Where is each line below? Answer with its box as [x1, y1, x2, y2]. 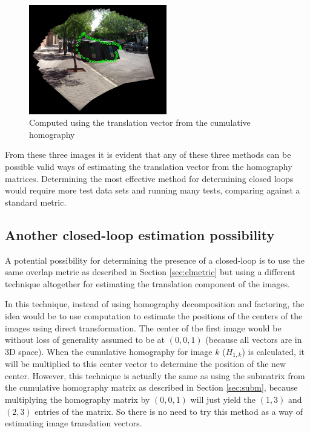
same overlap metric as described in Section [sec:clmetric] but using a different [5, 265, 295, 278]
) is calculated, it [242, 345, 305, 357]
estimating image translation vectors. [5, 417, 142, 429]
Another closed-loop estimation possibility [5, 225, 275, 244]
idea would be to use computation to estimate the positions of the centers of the [5, 310, 303, 322]
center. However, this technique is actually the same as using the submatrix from [5, 369, 305, 382]
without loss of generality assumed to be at [5, 333, 165, 346]
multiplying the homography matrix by [5, 393, 150, 406]
